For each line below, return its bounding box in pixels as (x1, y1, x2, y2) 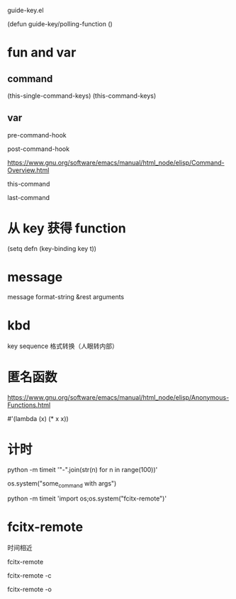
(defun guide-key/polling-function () (7, 20, 113, 28)
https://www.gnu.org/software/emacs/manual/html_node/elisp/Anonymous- (7, 393, 230, 401)
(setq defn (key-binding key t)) (7, 244, 97, 252)
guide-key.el (7, 6, 44, 14)
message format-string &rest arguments (7, 292, 125, 301)
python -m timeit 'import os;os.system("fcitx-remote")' (7, 494, 167, 503)
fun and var (7, 45, 77, 61)
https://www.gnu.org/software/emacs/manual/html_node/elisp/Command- (7, 158, 225, 167)
